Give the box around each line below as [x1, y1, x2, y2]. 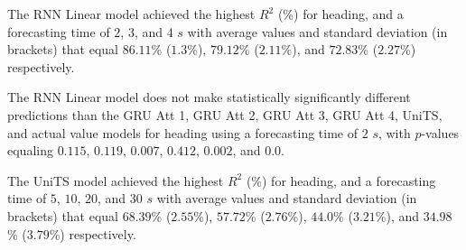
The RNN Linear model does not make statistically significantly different [7, 88, 411, 106]
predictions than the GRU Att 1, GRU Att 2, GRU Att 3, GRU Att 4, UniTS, [7, 105, 443, 124]
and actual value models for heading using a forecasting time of [7, 123, 359, 142]
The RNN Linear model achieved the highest [7, 5, 256, 23]
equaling [7, 141, 53, 160]
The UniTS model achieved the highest [7, 171, 224, 190]
